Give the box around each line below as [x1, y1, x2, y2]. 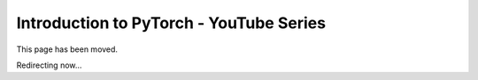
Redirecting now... [16, 60, 82, 70]
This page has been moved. [16, 44, 119, 55]
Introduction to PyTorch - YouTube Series [16, 13, 327, 33]
